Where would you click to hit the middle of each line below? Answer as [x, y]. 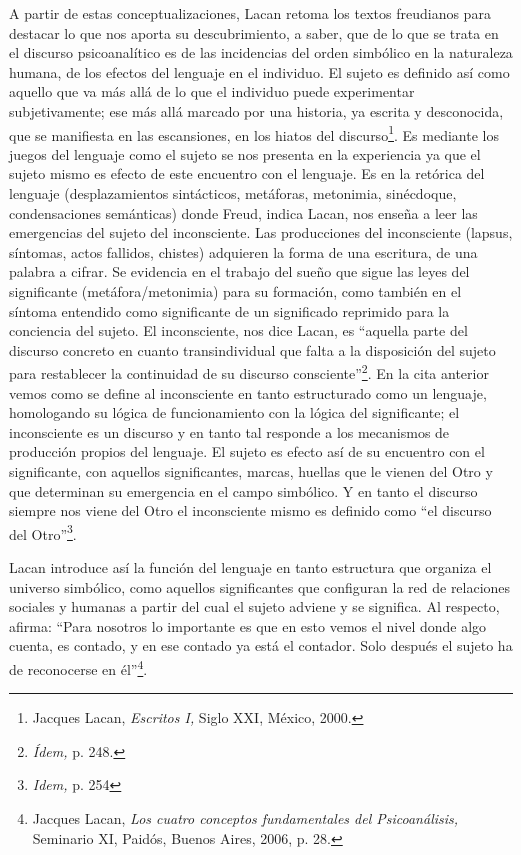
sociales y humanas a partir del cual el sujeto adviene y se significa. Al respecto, [254, 606]
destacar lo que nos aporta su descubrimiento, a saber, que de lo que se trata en [254, 32]
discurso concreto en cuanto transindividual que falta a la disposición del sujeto [252, 349]
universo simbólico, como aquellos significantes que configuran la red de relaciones [260, 586]
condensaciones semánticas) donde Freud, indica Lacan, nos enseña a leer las [243, 212]
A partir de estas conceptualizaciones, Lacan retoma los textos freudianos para [250, 13]
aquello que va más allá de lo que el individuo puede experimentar [212, 91]
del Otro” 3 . [43, 532]
